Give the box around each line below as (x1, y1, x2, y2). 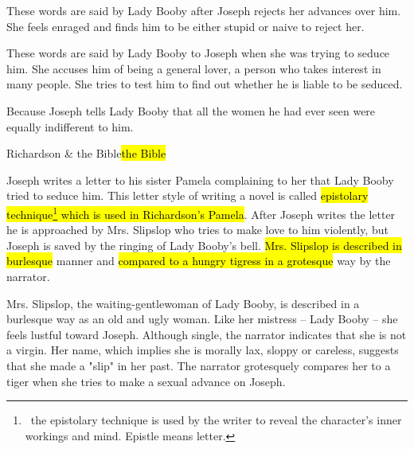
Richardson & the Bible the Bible (6, 145, 166, 162)
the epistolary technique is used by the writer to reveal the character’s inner (30, 412, 402, 428)
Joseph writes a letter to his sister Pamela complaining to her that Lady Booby (6, 171, 394, 188)
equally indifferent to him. (6, 118, 134, 135)
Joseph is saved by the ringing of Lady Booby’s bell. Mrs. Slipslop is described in (6, 236, 402, 253)
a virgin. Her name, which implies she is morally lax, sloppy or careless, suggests (6, 342, 399, 358)
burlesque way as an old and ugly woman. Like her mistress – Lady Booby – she (6, 310, 398, 327)
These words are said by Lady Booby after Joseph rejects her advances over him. (6, 2, 401, 18)
